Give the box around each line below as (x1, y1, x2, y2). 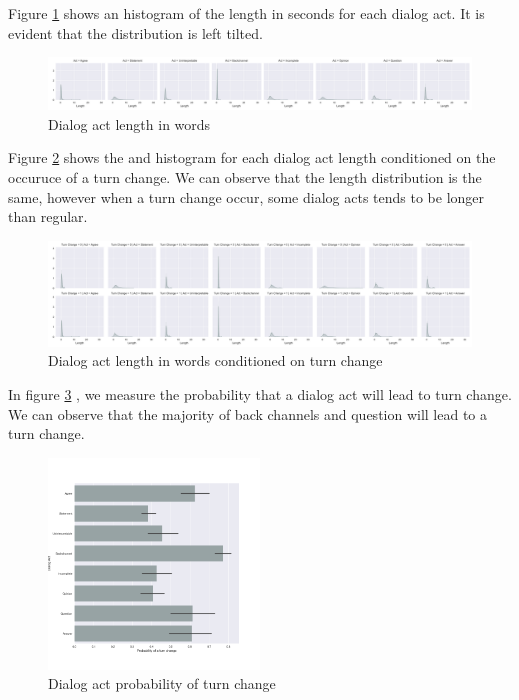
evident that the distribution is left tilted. (8, 22, 263, 43)
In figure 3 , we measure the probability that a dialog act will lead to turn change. (8, 383, 512, 404)
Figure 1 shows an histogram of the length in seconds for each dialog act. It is (8, 3, 485, 23)
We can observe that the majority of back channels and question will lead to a (8, 403, 488, 424)
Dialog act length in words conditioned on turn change (48, 350, 383, 371)
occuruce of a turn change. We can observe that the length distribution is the (8, 166, 482, 187)
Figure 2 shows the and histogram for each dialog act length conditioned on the (8, 147, 496, 168)
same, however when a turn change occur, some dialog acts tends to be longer (8, 186, 485, 207)
